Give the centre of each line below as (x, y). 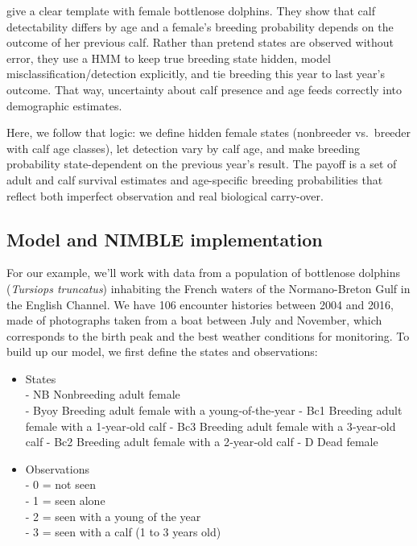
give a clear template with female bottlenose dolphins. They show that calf (191, 10)
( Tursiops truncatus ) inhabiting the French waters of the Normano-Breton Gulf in (208, 288)
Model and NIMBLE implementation (165, 239)
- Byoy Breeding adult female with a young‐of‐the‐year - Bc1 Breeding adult (214, 410)
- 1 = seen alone (65, 500)
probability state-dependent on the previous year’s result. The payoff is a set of (202, 164)
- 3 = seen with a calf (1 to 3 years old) (123, 532)
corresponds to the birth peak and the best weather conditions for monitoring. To (208, 335)
